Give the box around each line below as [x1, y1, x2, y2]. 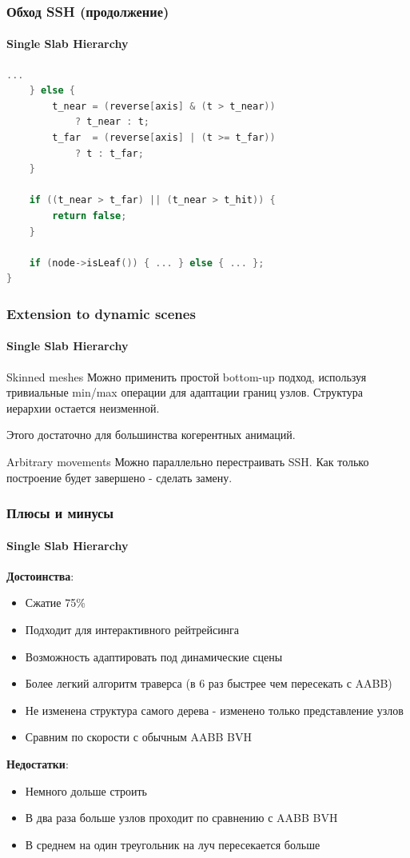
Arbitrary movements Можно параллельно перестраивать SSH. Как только [6, 453, 369, 469]
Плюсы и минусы [6, 503, 114, 523]
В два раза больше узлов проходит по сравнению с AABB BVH [25, 809, 338, 826]
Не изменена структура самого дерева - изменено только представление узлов [25, 701, 404, 718]
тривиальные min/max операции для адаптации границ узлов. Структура [6, 384, 363, 401]
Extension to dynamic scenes [6, 303, 196, 323]
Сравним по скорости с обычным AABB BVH [25, 728, 253, 745]
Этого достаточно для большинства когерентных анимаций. [6, 426, 296, 443]
